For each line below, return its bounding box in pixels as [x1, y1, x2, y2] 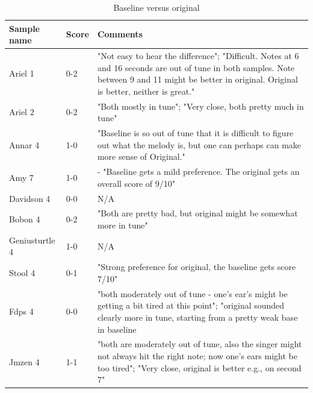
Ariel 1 [9, 67, 34, 80]
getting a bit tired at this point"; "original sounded [97, 299, 285, 312]
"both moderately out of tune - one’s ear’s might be [97, 287, 288, 300]
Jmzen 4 [9, 355, 40, 368]
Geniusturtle [9, 233, 55, 246]
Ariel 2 [9, 105, 34, 118]
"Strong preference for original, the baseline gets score [97, 260, 296, 273]
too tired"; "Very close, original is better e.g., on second [97, 361, 302, 374]
